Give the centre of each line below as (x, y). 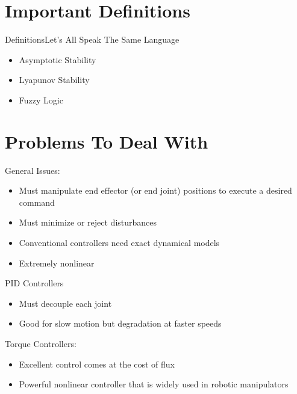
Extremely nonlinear (57, 263)
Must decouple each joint (65, 303)
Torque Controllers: (41, 343)
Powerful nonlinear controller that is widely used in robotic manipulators (154, 384)
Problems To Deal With (107, 141)
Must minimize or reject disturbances (88, 222)
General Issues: (33, 170)
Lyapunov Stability (54, 80)
